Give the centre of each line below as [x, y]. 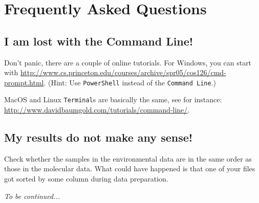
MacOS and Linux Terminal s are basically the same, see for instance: [113, 99]
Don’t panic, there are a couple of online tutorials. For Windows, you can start [128, 62]
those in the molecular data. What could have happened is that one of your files [130, 168]
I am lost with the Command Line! [99, 41]
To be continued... [32, 196]
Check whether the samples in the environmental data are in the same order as [128, 158]
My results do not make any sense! [99, 137]
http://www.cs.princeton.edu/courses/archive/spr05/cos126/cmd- [123, 72]
